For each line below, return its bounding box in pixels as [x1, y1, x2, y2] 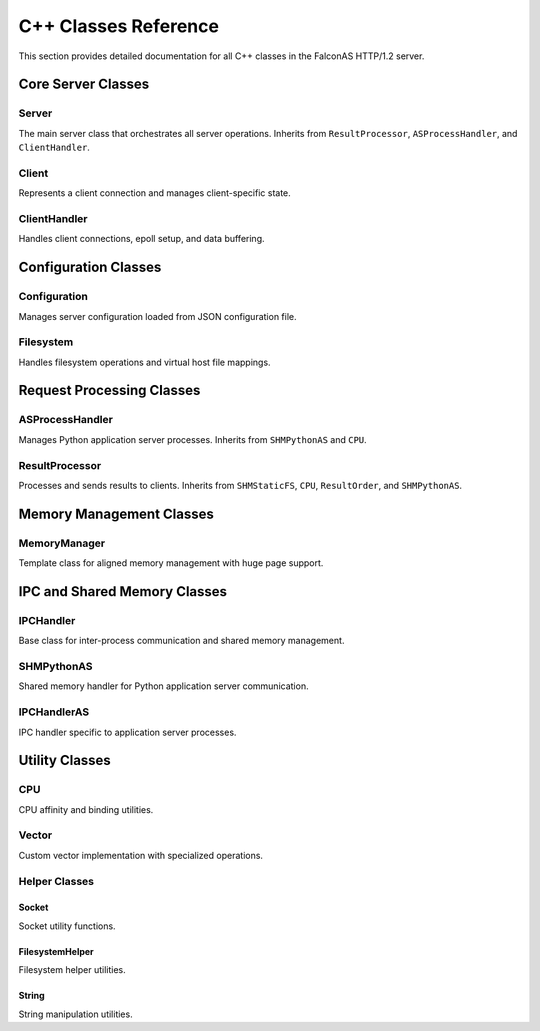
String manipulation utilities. [18, 1008, 134, 1020]
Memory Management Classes [18, 505, 215, 522]
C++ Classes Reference [18, 15, 220, 37]
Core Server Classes [18, 76, 150, 93]
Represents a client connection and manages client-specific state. [18, 187, 292, 199]
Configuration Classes [18, 259, 162, 276]
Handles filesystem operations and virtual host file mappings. [18, 356, 271, 368]
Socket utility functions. [18, 920, 116, 932]
